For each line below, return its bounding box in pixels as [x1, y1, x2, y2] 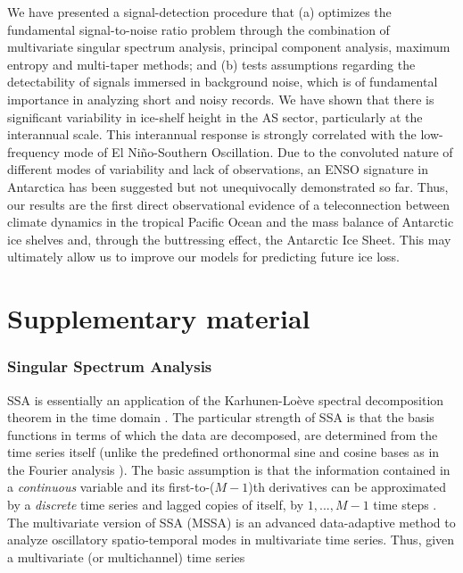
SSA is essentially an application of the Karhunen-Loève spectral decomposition [7, 390, 444, 409]
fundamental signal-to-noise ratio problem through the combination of [7, 20, 390, 38]
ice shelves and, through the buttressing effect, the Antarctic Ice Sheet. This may [7, 229, 451, 248]
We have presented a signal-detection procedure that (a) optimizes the [7, 3, 392, 21]
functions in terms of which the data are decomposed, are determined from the [7, 425, 438, 444]
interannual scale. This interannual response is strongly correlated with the [7, 125, 417, 144]
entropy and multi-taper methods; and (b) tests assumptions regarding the [7, 54, 416, 73]
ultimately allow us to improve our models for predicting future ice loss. [7, 247, 400, 266]
